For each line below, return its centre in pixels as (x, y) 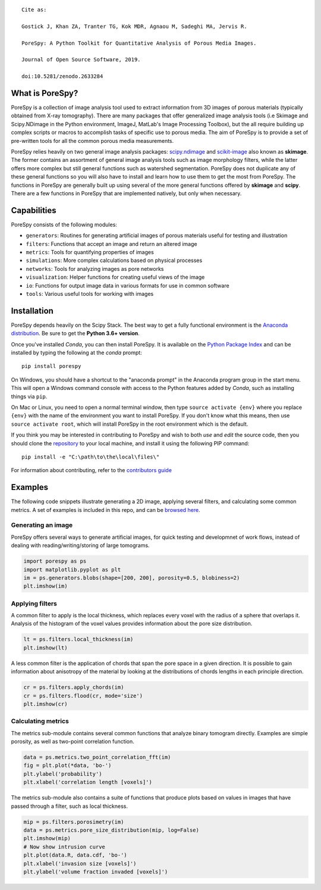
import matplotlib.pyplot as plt (72, 569)
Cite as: (34, 10)
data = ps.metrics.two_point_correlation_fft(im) (97, 757)
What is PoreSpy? (45, 93)
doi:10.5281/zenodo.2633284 (62, 76)
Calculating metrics (40, 722)
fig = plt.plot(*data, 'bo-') (67, 766)
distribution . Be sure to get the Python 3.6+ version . (75, 333)
